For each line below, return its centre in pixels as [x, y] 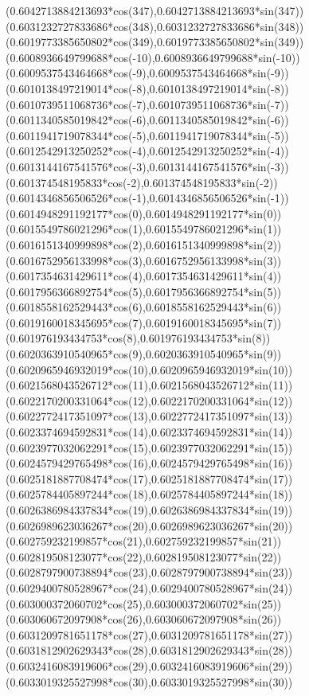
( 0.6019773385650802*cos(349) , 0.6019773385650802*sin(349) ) [155, 42]
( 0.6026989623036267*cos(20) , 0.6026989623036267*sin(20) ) [149, 525]
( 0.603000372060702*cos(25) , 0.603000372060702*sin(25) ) [144, 603]
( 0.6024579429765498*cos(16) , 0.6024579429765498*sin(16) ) [149, 463]
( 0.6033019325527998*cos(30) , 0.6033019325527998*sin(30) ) [149, 681]
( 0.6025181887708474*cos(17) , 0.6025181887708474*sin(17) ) [149, 478]
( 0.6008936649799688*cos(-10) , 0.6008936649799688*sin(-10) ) [153, 57]
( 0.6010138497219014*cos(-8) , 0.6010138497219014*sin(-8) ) [147, 88]
